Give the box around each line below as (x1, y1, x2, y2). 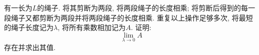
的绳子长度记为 (4, 22, 54, 32)
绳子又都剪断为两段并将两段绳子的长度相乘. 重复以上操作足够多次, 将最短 (11, 12, 253, 22)
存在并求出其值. (4, 42, 56, 52)
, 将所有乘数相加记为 (58, 22, 126, 32)
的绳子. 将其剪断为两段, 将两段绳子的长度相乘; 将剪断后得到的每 (37, 2, 248, 12)
